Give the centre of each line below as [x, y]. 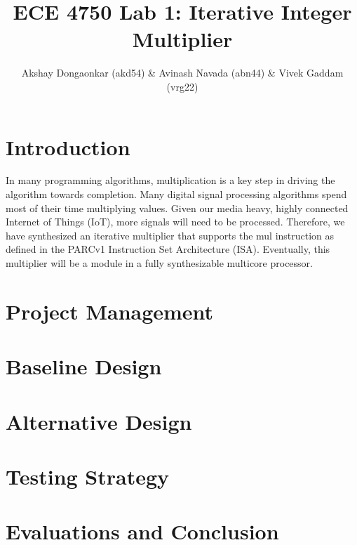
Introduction [68, 146]
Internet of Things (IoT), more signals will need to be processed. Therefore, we [175, 222]
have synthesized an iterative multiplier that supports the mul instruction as [170, 235]
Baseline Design [84, 366]
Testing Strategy [88, 476]
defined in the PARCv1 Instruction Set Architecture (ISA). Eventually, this [168, 249]
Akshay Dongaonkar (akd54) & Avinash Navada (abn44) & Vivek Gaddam [182, 73]
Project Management [110, 311]
